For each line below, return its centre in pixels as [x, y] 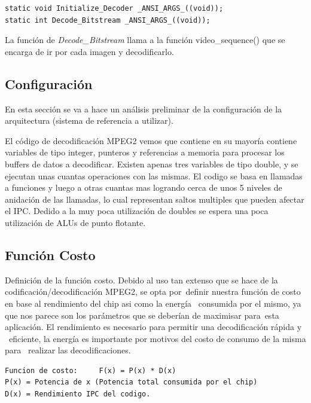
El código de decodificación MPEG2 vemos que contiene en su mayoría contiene [151, 140]
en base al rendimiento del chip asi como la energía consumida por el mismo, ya [153, 303]
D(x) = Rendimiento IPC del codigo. [78, 394]
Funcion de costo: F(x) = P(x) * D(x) [91, 370]
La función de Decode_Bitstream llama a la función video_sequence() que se [145, 40]
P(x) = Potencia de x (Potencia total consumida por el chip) [131, 382]
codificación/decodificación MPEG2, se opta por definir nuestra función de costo [153, 291]
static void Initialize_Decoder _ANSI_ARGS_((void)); [114, 8]
